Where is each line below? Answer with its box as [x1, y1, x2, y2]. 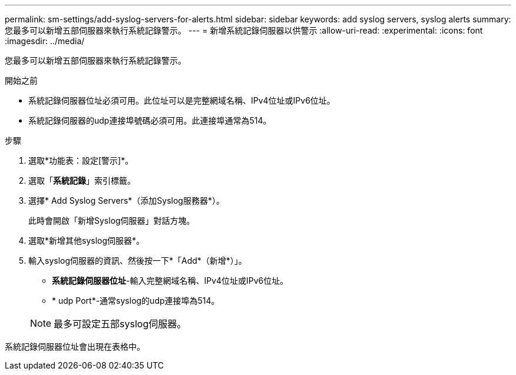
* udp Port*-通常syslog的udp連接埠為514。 [52, 296, 220, 306]
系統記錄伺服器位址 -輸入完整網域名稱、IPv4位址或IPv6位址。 [52, 276, 289, 286]
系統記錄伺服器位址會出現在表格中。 [5, 341, 145, 351]
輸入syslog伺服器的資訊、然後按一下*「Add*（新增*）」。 [28, 255, 247, 266]
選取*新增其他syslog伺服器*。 [28, 235, 145, 245]
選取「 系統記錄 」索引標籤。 [28, 175, 135, 185]
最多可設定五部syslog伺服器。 [54, 318, 187, 330]
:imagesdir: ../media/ [5, 36, 85, 46]
